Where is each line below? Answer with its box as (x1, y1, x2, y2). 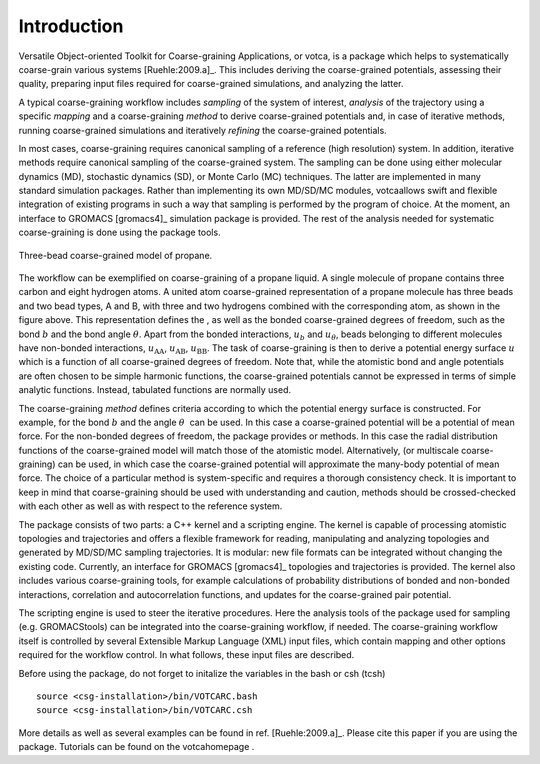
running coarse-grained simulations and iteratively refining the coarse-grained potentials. (18, 124, 387, 136)
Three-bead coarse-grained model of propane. (18, 249, 213, 261)
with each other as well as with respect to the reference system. (18, 500, 283, 512)
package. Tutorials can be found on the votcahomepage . (18, 741, 255, 753)
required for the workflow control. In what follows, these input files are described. (18, 649, 355, 661)
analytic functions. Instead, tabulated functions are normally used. (18, 384, 292, 396)
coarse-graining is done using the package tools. (18, 226, 221, 239)
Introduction (18, 15, 124, 37)
